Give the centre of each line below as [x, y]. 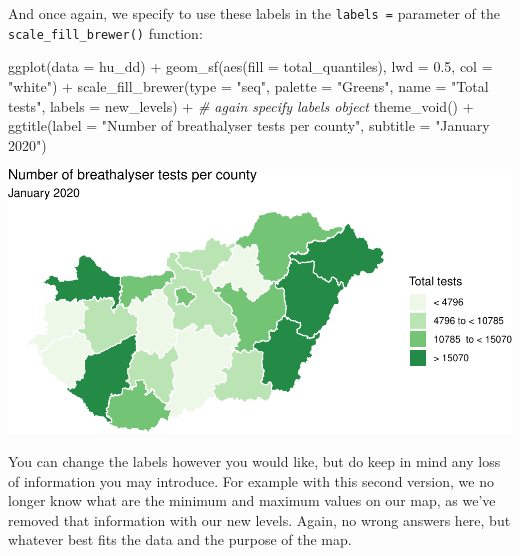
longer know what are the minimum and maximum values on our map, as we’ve [252, 500]
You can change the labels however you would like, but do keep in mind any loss [254, 461]
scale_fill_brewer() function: [105, 32]
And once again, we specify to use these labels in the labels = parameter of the [254, 13]
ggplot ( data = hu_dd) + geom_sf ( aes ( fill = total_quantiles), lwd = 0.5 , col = [250, 66]
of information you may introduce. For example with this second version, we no [251, 480]
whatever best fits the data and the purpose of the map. [180, 539]
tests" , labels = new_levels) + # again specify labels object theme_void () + [241, 105]
